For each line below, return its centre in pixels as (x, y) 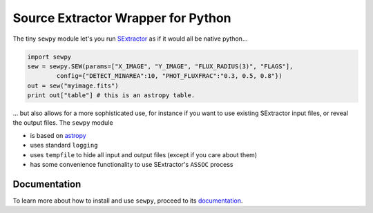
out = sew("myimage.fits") (73, 85)
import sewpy (49, 57)
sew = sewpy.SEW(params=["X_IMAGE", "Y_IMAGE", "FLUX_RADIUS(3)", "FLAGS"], (160, 66)
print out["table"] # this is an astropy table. (111, 95)
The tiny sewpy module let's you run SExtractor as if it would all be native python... (130, 39)
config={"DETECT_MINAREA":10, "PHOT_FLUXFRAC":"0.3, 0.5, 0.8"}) (169, 76)
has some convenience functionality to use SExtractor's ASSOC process (132, 165)
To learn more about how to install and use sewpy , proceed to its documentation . (128, 201)
